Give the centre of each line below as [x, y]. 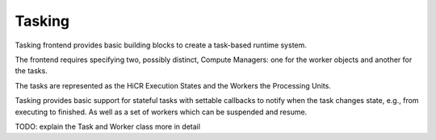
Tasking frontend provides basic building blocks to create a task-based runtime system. [161, 45]
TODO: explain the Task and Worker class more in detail [108, 126]
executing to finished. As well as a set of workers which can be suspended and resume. [161, 112]
